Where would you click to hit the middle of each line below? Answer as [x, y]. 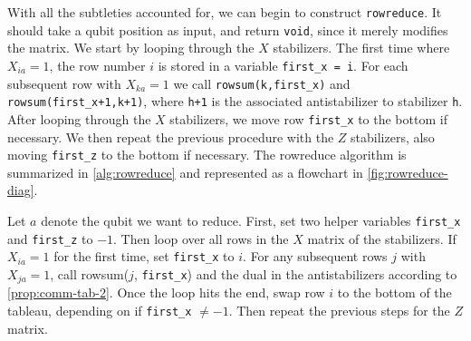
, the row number [97, 65]
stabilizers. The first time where [361, 48]
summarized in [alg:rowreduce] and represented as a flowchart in [185, 172]
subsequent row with [64, 83]
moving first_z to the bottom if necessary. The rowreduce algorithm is [207, 155]
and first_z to [50, 238]
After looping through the [79, 118]
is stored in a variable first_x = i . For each [283, 65]
